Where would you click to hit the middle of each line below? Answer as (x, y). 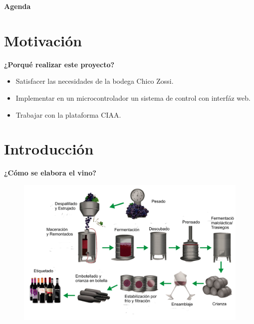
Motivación (43, 40)
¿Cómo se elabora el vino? (50, 173)
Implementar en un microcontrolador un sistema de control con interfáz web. (133, 97)
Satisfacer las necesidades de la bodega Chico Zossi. (95, 81)
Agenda (17, 6)
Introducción (49, 149)
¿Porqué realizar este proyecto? (59, 64)
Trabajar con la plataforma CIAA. (68, 114)
